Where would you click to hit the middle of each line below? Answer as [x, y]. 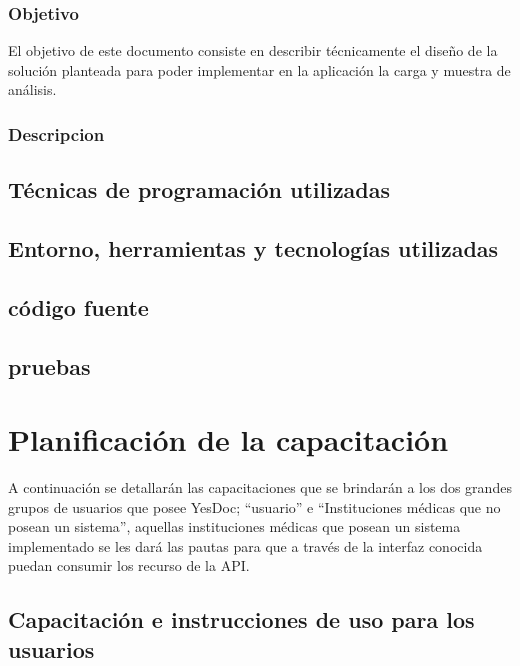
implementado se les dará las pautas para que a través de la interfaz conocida [245, 545]
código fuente [78, 306]
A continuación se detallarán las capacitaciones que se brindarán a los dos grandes [260, 487]
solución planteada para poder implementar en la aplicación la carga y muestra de [259, 69]
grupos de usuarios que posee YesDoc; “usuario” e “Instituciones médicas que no [254, 506]
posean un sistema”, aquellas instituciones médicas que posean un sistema [234, 526]
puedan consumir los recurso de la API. [129, 565]
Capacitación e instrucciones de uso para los [241, 619]
